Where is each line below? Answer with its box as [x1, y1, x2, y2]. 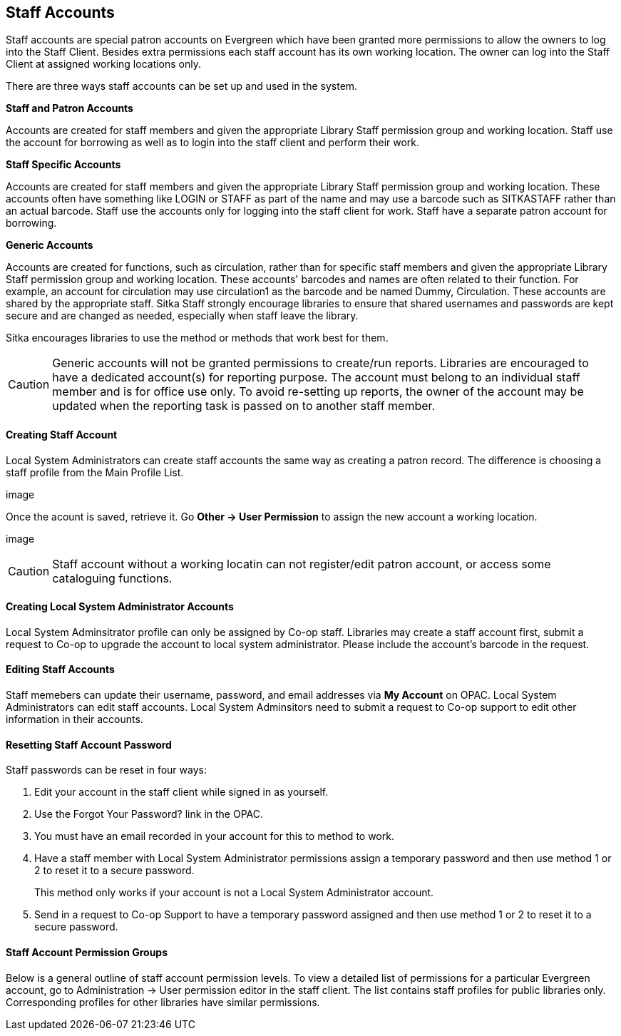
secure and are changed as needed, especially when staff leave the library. [6, 309, 359, 322]
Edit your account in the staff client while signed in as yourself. [34, 786, 329, 799]
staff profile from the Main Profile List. [6, 466, 184, 478]
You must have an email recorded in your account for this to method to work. [34, 830, 394, 843]
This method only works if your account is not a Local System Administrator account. [34, 886, 434, 899]
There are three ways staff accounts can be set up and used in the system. [6, 80, 358, 93]
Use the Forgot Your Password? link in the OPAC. [34, 808, 263, 821]
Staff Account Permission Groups [6, 945, 168, 958]
